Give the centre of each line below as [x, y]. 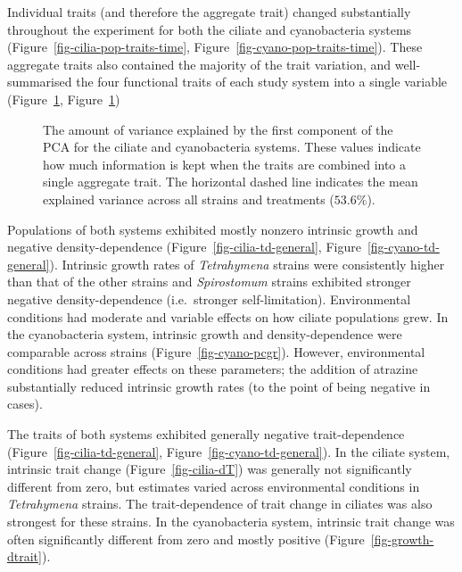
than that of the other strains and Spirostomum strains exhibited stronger [209, 282]
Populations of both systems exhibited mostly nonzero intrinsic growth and [213, 229]
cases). [25, 404]
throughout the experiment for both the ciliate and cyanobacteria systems [210, 29]
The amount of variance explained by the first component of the [218, 129]
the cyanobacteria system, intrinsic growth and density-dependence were [205, 334]
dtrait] [25, 556]
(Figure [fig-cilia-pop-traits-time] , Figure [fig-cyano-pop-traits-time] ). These [215, 47]
